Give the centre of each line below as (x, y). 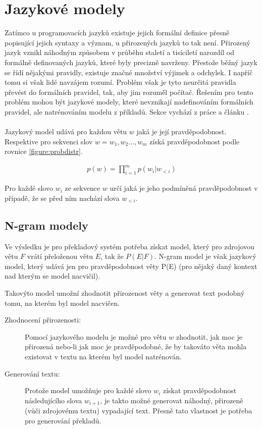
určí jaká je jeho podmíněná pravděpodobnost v (184, 188)
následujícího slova (54, 400)
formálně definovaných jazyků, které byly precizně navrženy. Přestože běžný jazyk (131, 62)
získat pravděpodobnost (200, 390)
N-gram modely (46, 225)
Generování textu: (32, 373)
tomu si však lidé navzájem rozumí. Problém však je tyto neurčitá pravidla (120, 82)
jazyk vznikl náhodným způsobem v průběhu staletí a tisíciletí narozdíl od (119, 52)
